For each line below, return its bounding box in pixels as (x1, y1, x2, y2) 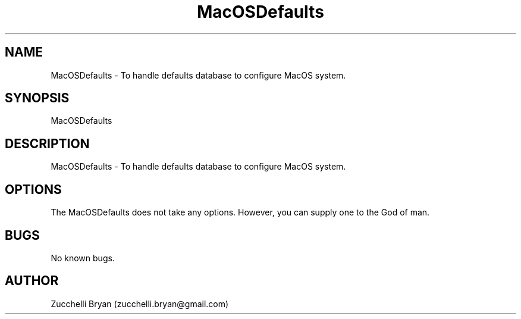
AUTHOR (5, 273, 59, 289)
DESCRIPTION (5, 136, 90, 151)
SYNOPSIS (5, 90, 70, 106)
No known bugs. (51, 252, 115, 263)
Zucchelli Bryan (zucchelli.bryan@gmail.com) (51, 298, 229, 309)
